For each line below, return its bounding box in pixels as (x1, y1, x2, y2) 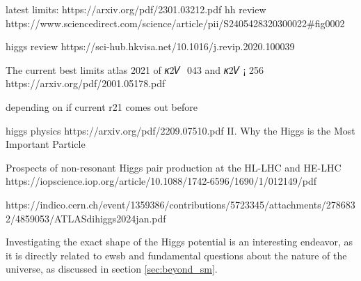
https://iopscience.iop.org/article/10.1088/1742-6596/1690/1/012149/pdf (6, 174, 317, 188)
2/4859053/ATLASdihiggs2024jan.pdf (6, 211, 166, 225)
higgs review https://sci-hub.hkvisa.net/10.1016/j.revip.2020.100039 (6, 39, 295, 54)
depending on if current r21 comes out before (6, 99, 198, 114)
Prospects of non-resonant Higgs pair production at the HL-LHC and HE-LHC (6, 160, 342, 174)
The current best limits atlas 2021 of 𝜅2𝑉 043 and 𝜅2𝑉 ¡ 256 (6, 62, 264, 77)
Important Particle (6, 137, 86, 151)
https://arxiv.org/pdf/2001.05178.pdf (6, 76, 166, 91)
